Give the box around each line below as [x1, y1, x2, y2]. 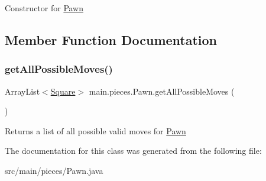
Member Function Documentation [5, 30, 218, 49]
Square [50, 85, 76, 97]
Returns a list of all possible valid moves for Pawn [5, 124, 186, 137]
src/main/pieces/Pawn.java [5, 164, 103, 176]
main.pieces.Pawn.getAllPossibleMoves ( [89, 85, 235, 97]
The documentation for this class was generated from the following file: [5, 144, 262, 157]
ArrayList [5, 85, 40, 97]
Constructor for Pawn [5, 2, 84, 14]
